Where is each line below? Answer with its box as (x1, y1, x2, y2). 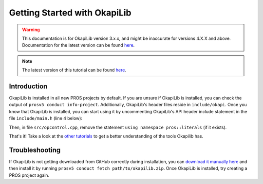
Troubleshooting (9, 146, 61, 154)
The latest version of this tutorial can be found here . (22, 67, 127, 73)
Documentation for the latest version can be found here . (22, 42, 135, 48)
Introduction (9, 82, 48, 90)
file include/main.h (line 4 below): (9, 116, 83, 121)
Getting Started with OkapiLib (9, 7, 131, 18)
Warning (22, 27, 40, 33)
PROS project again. (9, 172, 50, 178)
